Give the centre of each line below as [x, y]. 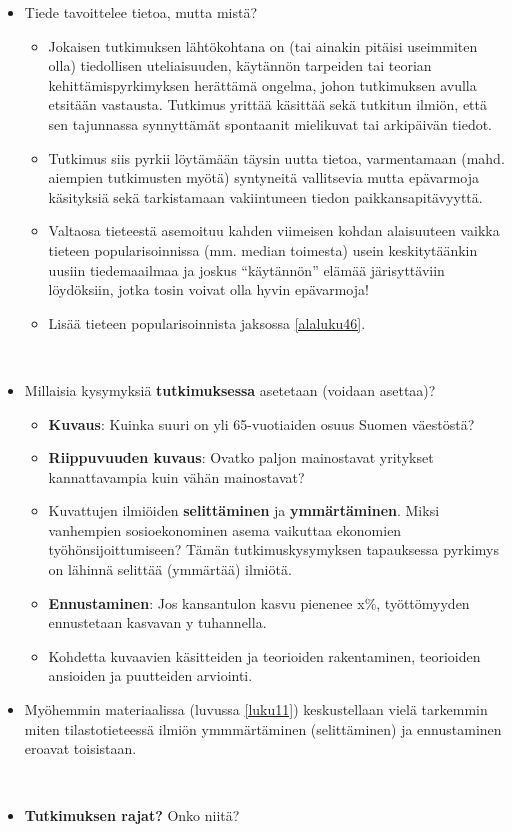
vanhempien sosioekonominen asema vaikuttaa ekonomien [225, 529]
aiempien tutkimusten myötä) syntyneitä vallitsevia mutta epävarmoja [263, 177]
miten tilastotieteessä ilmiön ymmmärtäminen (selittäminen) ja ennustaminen [263, 728]
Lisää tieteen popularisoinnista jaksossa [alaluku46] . [207, 322]
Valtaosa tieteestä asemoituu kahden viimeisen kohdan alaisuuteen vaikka [274, 230]
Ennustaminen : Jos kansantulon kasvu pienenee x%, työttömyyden [259, 602]
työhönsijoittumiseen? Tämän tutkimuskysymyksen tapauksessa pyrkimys [273, 549]
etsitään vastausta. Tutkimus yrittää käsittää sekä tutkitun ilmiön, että [268, 104]
